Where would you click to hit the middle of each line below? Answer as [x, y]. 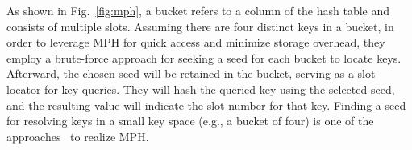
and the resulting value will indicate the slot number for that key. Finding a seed [206, 105]
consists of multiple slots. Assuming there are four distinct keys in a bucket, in [200, 26]
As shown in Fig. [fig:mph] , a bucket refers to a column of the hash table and [198, 10]
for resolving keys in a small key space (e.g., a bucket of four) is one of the [190, 121]
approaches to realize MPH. [78, 136]
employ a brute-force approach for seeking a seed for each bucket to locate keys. [204, 57]
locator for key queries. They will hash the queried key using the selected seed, [201, 89]
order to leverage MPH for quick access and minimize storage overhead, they [196, 42]
